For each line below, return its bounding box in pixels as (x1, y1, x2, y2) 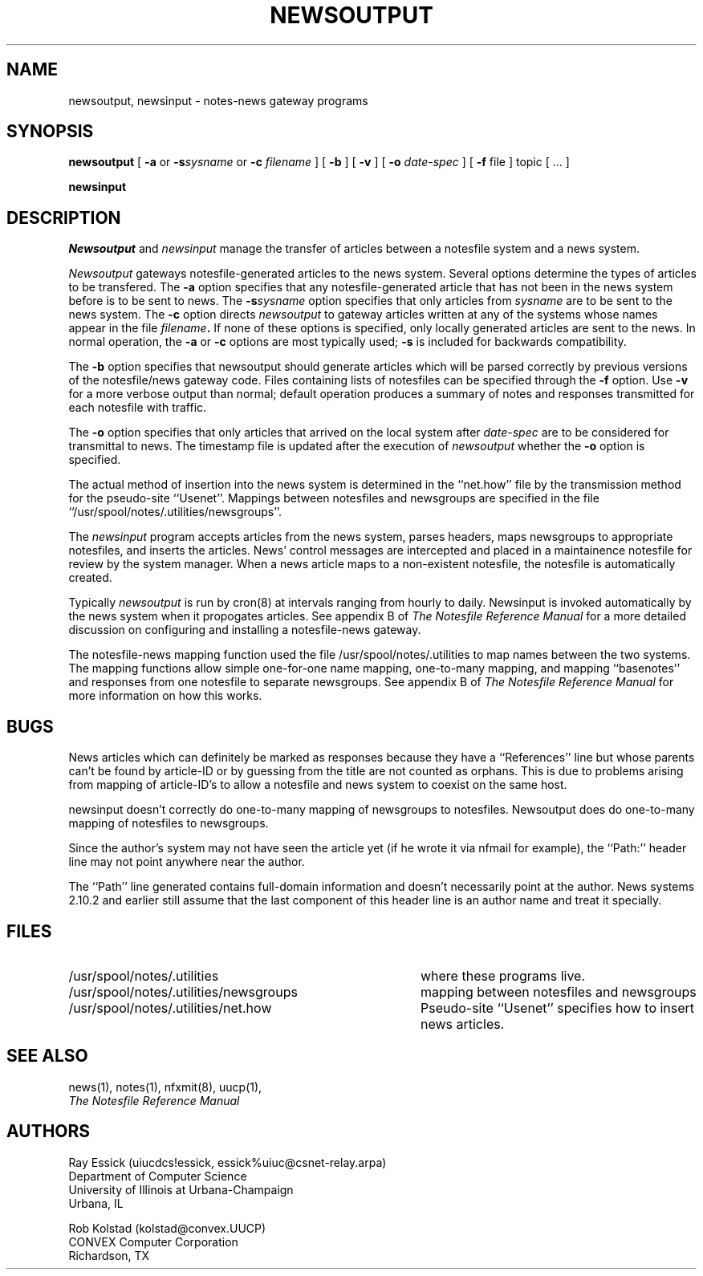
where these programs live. (420, 967, 586, 984)
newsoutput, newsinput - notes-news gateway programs (68, 93, 368, 108)
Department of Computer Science (68, 1168, 247, 1183)
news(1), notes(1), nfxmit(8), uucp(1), (68, 1079, 262, 1094)
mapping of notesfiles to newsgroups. (68, 816, 269, 831)
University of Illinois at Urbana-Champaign (68, 1182, 294, 1197)
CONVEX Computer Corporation (68, 1234, 238, 1249)
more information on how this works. (68, 689, 262, 703)
